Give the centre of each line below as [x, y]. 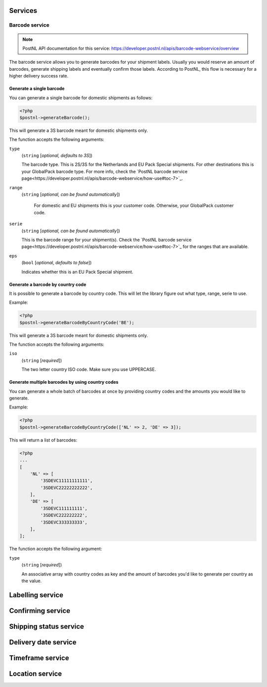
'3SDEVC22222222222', [67, 487]
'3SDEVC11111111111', [67, 481]
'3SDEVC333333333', [64, 522]
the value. [32, 581]
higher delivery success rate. [39, 76]
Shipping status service [46, 626]
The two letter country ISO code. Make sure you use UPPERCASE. [89, 369]
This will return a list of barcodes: [43, 440]
